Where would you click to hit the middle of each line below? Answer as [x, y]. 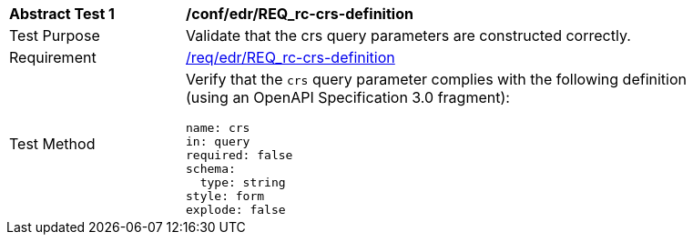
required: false [239, 155]
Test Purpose [55, 35]
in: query [218, 141]
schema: [211, 169]
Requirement [53, 57]
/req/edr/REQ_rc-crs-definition [290, 57]
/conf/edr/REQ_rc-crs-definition [300, 14]
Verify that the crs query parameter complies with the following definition [437, 79]
